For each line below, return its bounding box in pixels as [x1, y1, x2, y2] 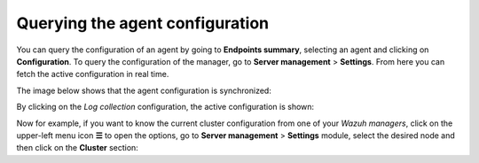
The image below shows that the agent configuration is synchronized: [16, 85, 272, 96]
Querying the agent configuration [16, 13, 270, 33]
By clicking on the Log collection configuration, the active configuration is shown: [16, 102, 315, 113]
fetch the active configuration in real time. [16, 69, 169, 80]
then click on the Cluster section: [16, 143, 139, 153]
